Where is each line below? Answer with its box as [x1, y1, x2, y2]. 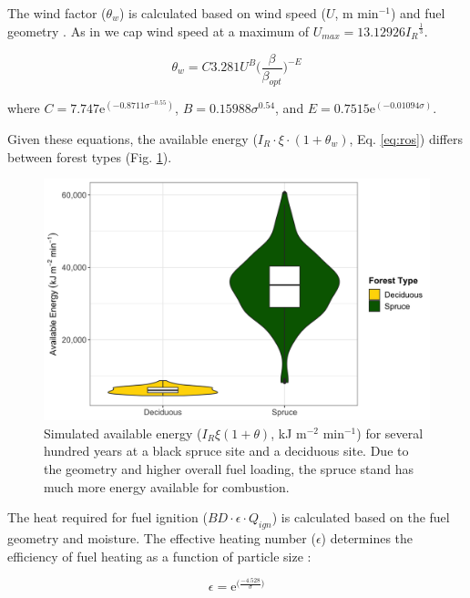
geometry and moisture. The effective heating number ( [7, 528, 316, 547]
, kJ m [271, 423, 307, 442]
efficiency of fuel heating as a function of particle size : [7, 546, 312, 565]
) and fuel [390, 4, 445, 22]
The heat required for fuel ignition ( [7, 508, 208, 527]
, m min [334, 4, 379, 22]
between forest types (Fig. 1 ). [7, 147, 172, 166]
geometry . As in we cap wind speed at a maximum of [7, 21, 310, 40]
